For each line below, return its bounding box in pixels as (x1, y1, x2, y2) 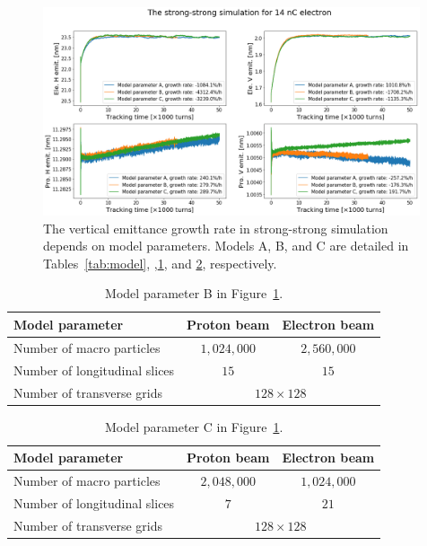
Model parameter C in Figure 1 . (104, 417, 283, 436)
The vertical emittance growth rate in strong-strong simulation (43, 218, 388, 237)
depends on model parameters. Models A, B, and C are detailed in (43, 236, 409, 255)
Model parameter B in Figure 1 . (105, 284, 283, 303)
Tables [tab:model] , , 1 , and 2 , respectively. (43, 253, 277, 272)
